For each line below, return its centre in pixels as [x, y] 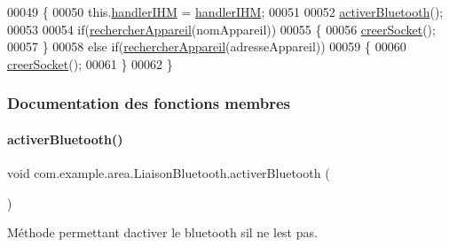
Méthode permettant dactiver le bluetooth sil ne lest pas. [162, 232]
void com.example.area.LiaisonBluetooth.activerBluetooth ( [169, 173]
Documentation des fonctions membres [149, 103]
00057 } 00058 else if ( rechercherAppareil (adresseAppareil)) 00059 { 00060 [207, 46]
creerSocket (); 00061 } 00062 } [90, 63]
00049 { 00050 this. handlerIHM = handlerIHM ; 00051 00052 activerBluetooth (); [225, 12]
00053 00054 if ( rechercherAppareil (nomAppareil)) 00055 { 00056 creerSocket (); [221, 29]
